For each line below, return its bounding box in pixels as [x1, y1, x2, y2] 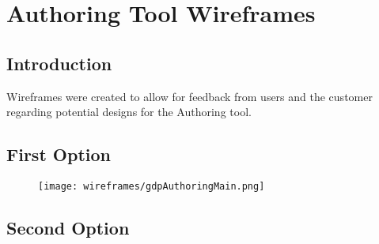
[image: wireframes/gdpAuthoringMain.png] [38, 180, 265, 192]
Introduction [6, 51, 112, 75]
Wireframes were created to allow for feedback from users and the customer [6, 88, 373, 104]
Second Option [6, 216, 130, 240]
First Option [6, 142, 111, 167]
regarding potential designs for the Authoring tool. [6, 103, 252, 120]
